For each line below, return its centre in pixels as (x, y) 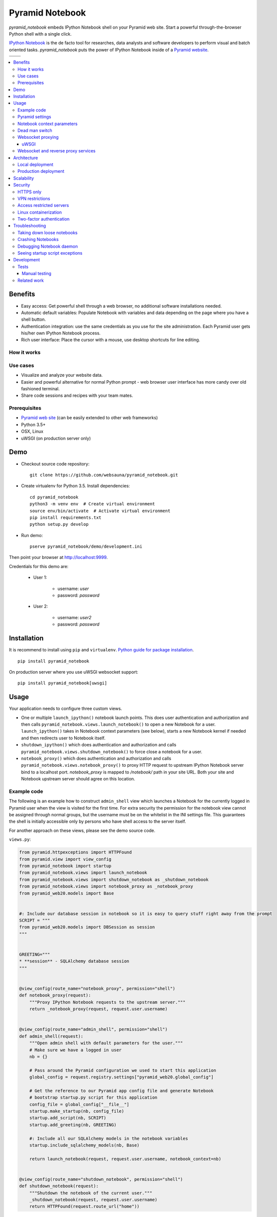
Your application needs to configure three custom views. (65, 709)
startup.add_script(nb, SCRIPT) (68, 1118)
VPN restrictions (34, 198)
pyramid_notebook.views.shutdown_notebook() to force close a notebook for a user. (112, 752)
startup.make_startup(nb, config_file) (77, 1111)
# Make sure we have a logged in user (75, 1050)
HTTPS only (30, 192)
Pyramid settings (34, 117)
